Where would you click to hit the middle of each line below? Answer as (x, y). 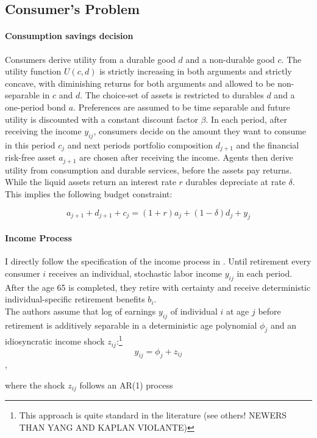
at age (237, 311)
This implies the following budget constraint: (89, 194)
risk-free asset (30, 157)
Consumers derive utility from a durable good (90, 59)
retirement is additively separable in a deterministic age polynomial (131, 325)
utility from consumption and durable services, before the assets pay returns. (148, 170)
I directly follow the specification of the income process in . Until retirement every (158, 261)
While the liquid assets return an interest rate (91, 182)
